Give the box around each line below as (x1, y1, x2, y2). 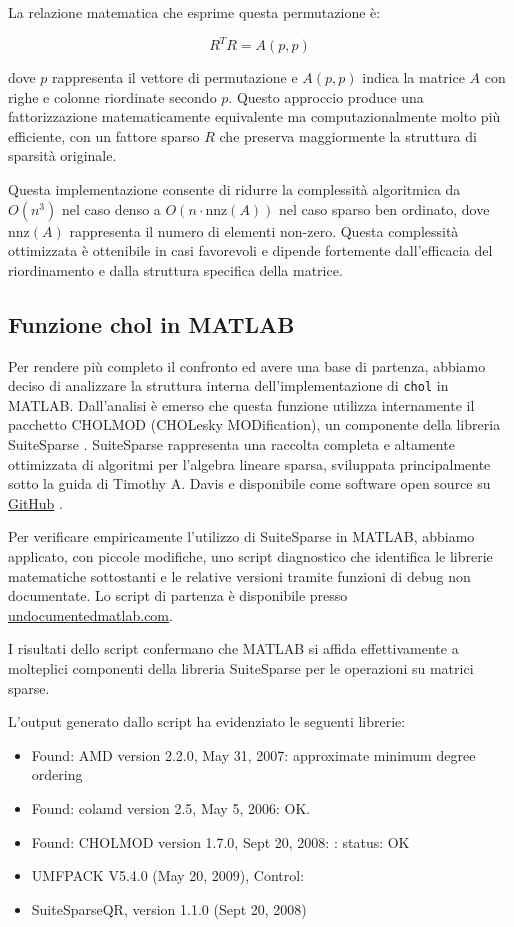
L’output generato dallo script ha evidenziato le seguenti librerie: (8, 711, 406, 732)
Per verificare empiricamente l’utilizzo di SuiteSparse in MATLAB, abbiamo (8, 526, 475, 547)
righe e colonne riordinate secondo (8, 86, 217, 107)
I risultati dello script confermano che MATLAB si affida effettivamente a (8, 638, 459, 659)
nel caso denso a (61, 198, 161, 219)
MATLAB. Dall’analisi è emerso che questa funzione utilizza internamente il (8, 394, 475, 415)
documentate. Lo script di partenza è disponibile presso (8, 585, 348, 606)
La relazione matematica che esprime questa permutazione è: (8, 2, 381, 22)
